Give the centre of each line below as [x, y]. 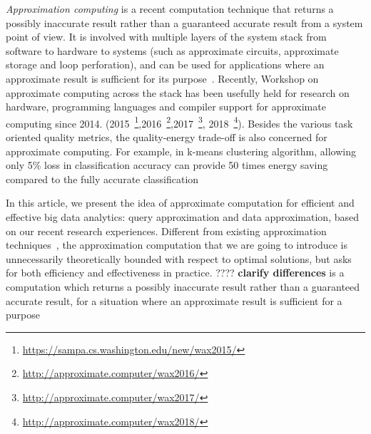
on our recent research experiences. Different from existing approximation [166, 231]
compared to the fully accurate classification [102, 179]
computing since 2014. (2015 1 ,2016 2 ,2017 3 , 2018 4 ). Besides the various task [179, 122]
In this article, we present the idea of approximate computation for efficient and [180, 203]
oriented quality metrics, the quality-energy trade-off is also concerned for [167, 137]
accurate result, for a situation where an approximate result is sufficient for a [174, 300]
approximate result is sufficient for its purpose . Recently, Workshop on [162, 78]
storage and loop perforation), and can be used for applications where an [165, 64]
